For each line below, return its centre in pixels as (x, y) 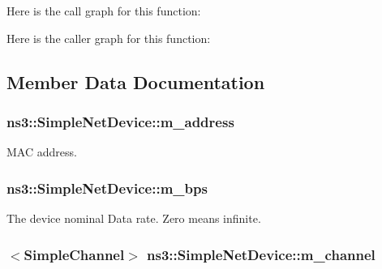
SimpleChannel (74, 254)
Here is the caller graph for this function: (109, 38)
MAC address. (42, 152)
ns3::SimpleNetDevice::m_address (120, 121)
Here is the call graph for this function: (104, 11)
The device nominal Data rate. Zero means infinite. (134, 218)
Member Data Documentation (136, 81)
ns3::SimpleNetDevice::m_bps (107, 188)
